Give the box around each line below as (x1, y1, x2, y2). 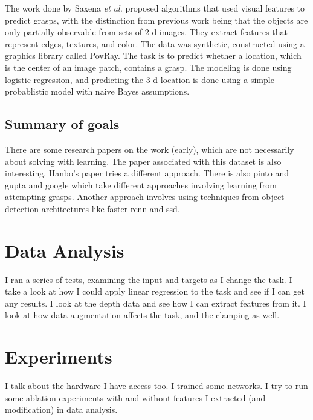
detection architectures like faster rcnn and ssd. (5, 202, 180, 215)
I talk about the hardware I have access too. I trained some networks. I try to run (5, 379, 308, 392)
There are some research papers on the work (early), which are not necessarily (5, 142, 294, 155)
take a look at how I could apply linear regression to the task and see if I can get (5, 285, 305, 298)
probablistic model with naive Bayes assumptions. (5, 85, 190, 98)
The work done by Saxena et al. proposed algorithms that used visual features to (5, 2, 305, 14)
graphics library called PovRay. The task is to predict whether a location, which (5, 49, 302, 62)
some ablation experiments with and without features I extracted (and (5, 391, 266, 404)
